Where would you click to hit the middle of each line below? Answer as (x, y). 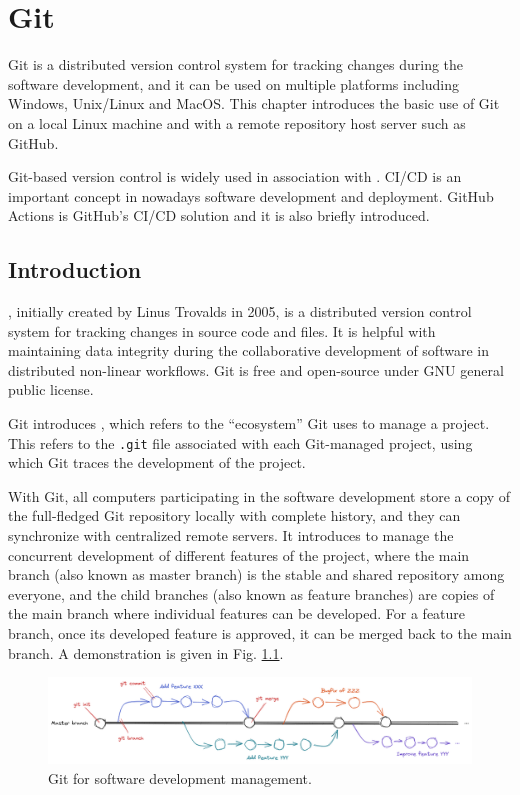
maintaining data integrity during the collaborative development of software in (248, 350)
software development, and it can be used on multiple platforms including (234, 83)
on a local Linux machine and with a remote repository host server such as (237, 122)
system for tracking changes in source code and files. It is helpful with (222, 330)
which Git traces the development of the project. (157, 462)
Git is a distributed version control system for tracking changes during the (236, 64)
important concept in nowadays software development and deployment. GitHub (251, 195)
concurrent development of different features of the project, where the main (239, 554)
